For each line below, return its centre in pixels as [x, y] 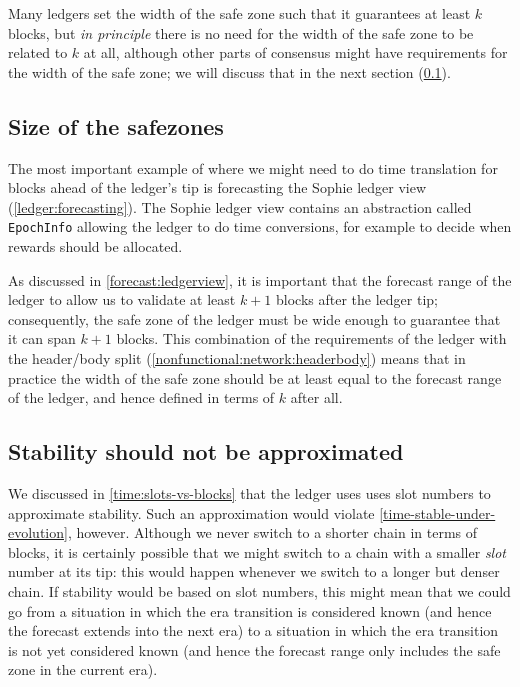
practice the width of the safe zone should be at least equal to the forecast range [255, 377]
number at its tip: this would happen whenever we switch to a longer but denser [254, 571]
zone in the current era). [83, 669]
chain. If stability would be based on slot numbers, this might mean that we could [259, 590]
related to [38, 52]
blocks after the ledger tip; [357, 299]
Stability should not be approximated [206, 451]
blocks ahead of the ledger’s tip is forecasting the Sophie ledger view [217, 187]
